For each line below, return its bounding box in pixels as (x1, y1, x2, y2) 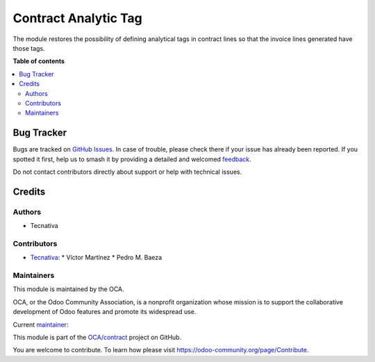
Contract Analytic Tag (12, 10, 142, 26)
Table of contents (12, 57, 65, 65)
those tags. (12, 44, 45, 52)
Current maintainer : (12, 320, 69, 329)
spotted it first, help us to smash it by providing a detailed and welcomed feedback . (12, 155, 251, 163)
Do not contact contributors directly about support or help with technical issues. (12, 167, 242, 176)
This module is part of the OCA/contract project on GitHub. (12, 333, 182, 341)
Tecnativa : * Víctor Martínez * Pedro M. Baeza (30, 254, 162, 262)
